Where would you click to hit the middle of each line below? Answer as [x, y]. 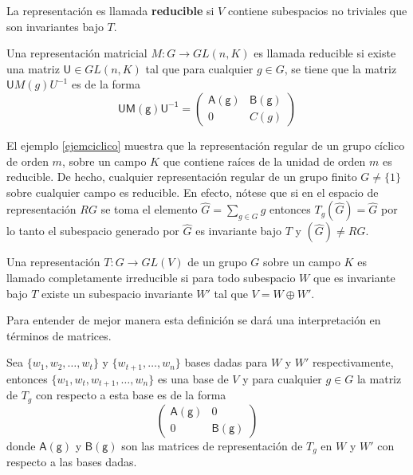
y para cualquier [282, 378]
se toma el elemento [149, 209]
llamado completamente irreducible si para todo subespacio [151, 277]
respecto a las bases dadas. [72, 462]
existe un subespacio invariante [117, 293]
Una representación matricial [77, 53]
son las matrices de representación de [212, 445]
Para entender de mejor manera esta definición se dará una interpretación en [194, 320]
